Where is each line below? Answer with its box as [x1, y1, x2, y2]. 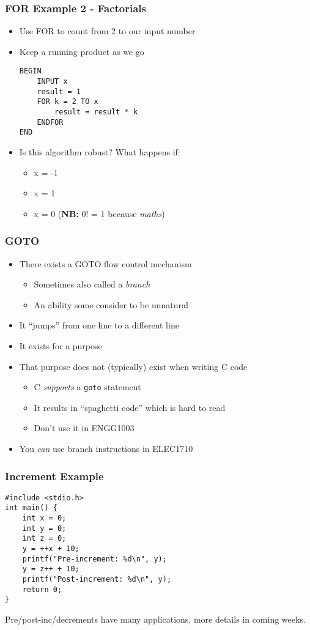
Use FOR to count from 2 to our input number [19, 24, 196, 37]
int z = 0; [22, 534, 67, 543]
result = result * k [54, 108, 138, 117]
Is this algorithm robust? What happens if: [19, 146, 180, 158]
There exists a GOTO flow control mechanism [19, 257, 192, 270]
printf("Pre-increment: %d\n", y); [22, 554, 167, 563]
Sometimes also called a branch [34, 278, 150, 291]
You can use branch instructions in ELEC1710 [19, 442, 193, 454]
